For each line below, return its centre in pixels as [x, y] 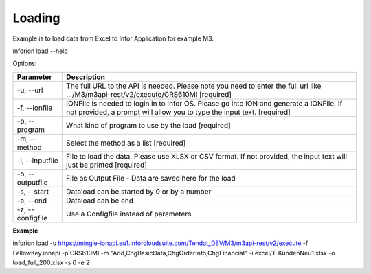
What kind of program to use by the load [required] [149, 125]
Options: [25, 64]
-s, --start [33, 191]
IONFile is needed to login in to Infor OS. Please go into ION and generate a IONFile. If [204, 103]
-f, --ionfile [35, 108]
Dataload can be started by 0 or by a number [139, 191]
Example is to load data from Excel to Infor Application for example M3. [113, 38]
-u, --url [30, 90]
